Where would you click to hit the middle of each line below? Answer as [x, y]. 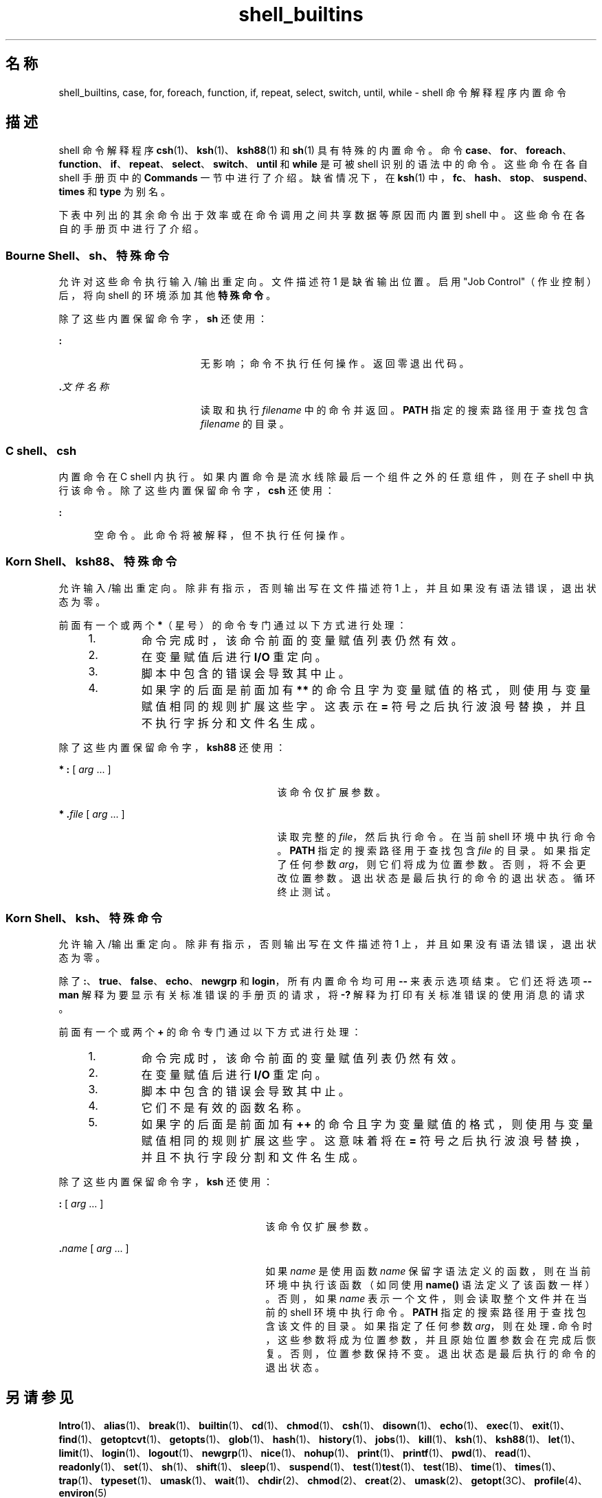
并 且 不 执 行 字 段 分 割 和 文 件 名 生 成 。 [253, 1158]
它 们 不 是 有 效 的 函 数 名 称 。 [224, 1108]
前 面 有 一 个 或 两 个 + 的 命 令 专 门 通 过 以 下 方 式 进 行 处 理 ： [210, 1032]
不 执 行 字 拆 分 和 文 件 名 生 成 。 [231, 723]
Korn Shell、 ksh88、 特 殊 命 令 [91, 562]
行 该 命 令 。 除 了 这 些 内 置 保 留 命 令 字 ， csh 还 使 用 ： [197, 490]
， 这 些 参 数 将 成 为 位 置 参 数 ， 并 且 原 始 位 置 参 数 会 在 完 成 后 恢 [431, 1340]
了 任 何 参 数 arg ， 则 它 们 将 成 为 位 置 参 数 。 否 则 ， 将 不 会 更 [432, 864]
